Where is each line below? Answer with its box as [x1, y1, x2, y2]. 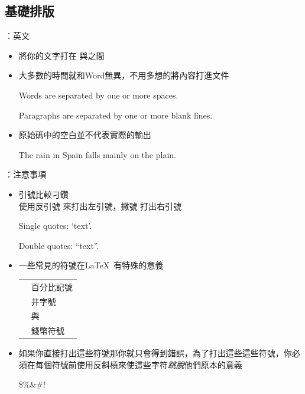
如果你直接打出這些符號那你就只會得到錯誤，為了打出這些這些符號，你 [18, 347, 292, 359]
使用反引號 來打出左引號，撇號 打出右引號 [18, 199, 182, 212]
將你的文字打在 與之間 [18, 49, 105, 61]
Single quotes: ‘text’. [18, 219, 92, 232]
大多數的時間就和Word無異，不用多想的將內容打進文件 [18, 69, 229, 81]
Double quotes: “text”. [18, 239, 99, 251]
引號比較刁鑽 [18, 188, 69, 200]
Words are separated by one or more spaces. [18, 88, 179, 101]
